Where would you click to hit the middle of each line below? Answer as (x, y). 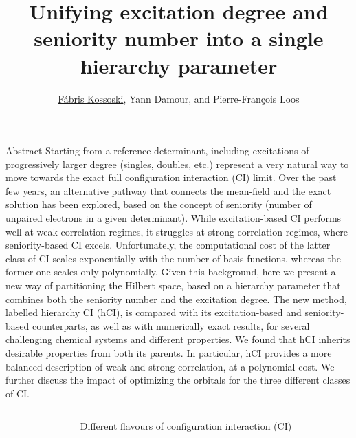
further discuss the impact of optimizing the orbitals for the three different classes (178, 380)
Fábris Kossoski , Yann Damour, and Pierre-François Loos (179, 98)
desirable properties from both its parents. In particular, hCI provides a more (169, 353)
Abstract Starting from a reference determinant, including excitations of (157, 150)
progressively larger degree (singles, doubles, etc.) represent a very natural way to (177, 164)
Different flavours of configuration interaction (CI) (186, 426)
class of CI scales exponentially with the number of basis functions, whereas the (173, 258)
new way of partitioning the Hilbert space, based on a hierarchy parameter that (173, 285)
